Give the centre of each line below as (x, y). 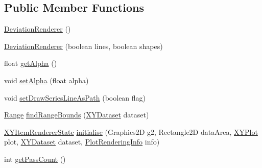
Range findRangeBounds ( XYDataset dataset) (77, 115)
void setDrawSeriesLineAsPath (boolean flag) (75, 97)
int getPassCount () (35, 159)
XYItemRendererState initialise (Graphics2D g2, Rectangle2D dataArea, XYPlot (131, 131)
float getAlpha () (31, 63)
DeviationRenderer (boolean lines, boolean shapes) (84, 46)
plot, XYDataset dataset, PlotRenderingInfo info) (82, 142)
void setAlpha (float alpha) (46, 80)
